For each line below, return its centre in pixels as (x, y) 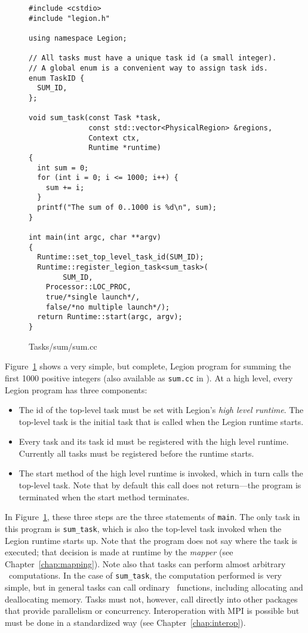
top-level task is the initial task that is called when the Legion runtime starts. (161, 421)
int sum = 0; (63, 168)
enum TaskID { (57, 78)
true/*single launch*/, (93, 297)
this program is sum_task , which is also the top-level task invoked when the (143, 528)
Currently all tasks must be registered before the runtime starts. (136, 453)
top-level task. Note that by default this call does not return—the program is (160, 485)
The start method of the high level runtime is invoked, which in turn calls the (161, 473)
